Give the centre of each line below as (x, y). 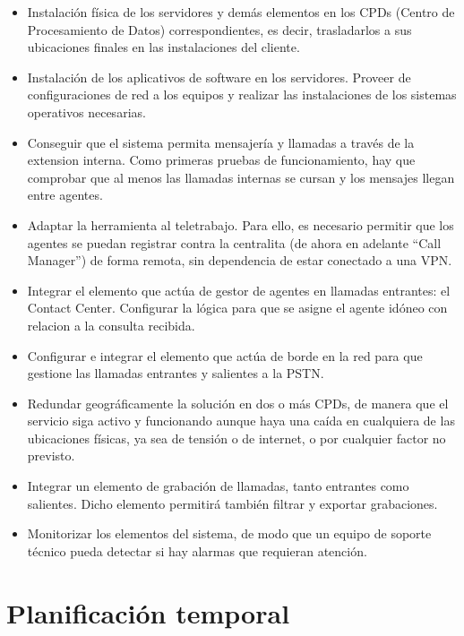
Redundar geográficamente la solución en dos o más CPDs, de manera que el (238, 403)
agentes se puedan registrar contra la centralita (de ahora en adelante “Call (234, 242)
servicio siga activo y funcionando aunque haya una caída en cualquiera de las (241, 421)
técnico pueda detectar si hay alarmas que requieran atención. (197, 550)
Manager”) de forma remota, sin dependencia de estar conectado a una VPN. (240, 260)
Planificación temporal (148, 612)
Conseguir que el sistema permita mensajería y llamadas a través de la (221, 142)
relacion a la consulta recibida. (111, 325)
